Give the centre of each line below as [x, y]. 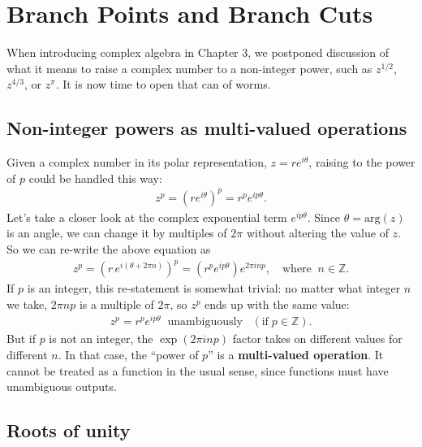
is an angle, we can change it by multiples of [117, 233]
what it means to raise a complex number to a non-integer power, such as [189, 68]
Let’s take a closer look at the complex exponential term [147, 217]
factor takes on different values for [317, 339]
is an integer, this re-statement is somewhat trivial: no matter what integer [214, 288]
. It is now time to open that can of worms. [163, 84]
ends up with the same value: [277, 304]
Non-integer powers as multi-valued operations [207, 128]
